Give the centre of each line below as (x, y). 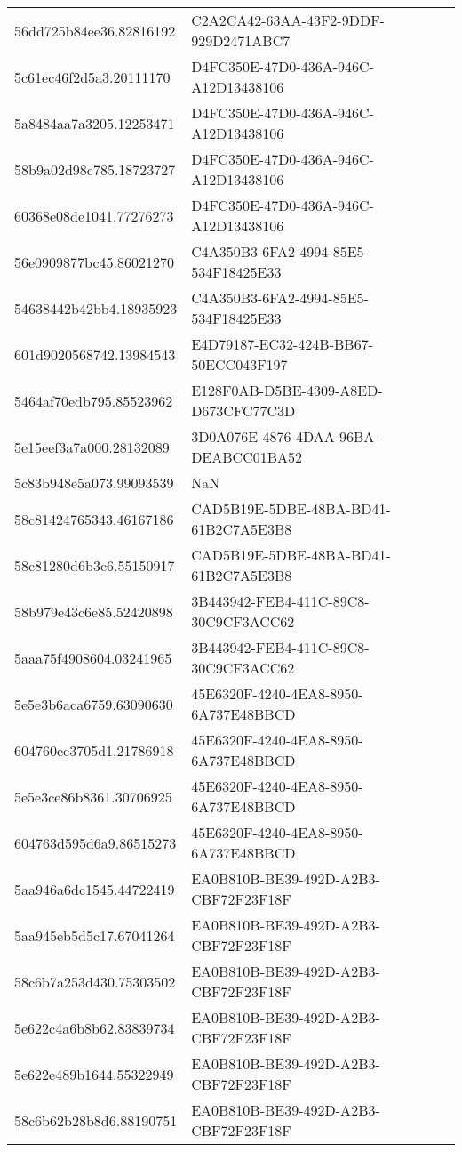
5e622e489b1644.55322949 (94, 1074)
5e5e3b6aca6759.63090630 (94, 704)
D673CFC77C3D (243, 411)
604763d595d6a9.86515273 (96, 842)
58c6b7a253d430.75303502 (95, 981)
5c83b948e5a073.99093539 (94, 483)
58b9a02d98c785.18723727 (95, 169)
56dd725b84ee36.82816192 (95, 30)
